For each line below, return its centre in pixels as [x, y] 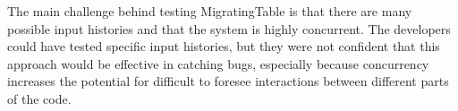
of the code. [39, 98]
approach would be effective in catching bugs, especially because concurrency [218, 63]
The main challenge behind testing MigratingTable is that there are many [210, 11]
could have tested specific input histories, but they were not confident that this [224, 46]
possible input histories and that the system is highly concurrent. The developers [229, 28]
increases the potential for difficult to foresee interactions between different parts [228, 81]
